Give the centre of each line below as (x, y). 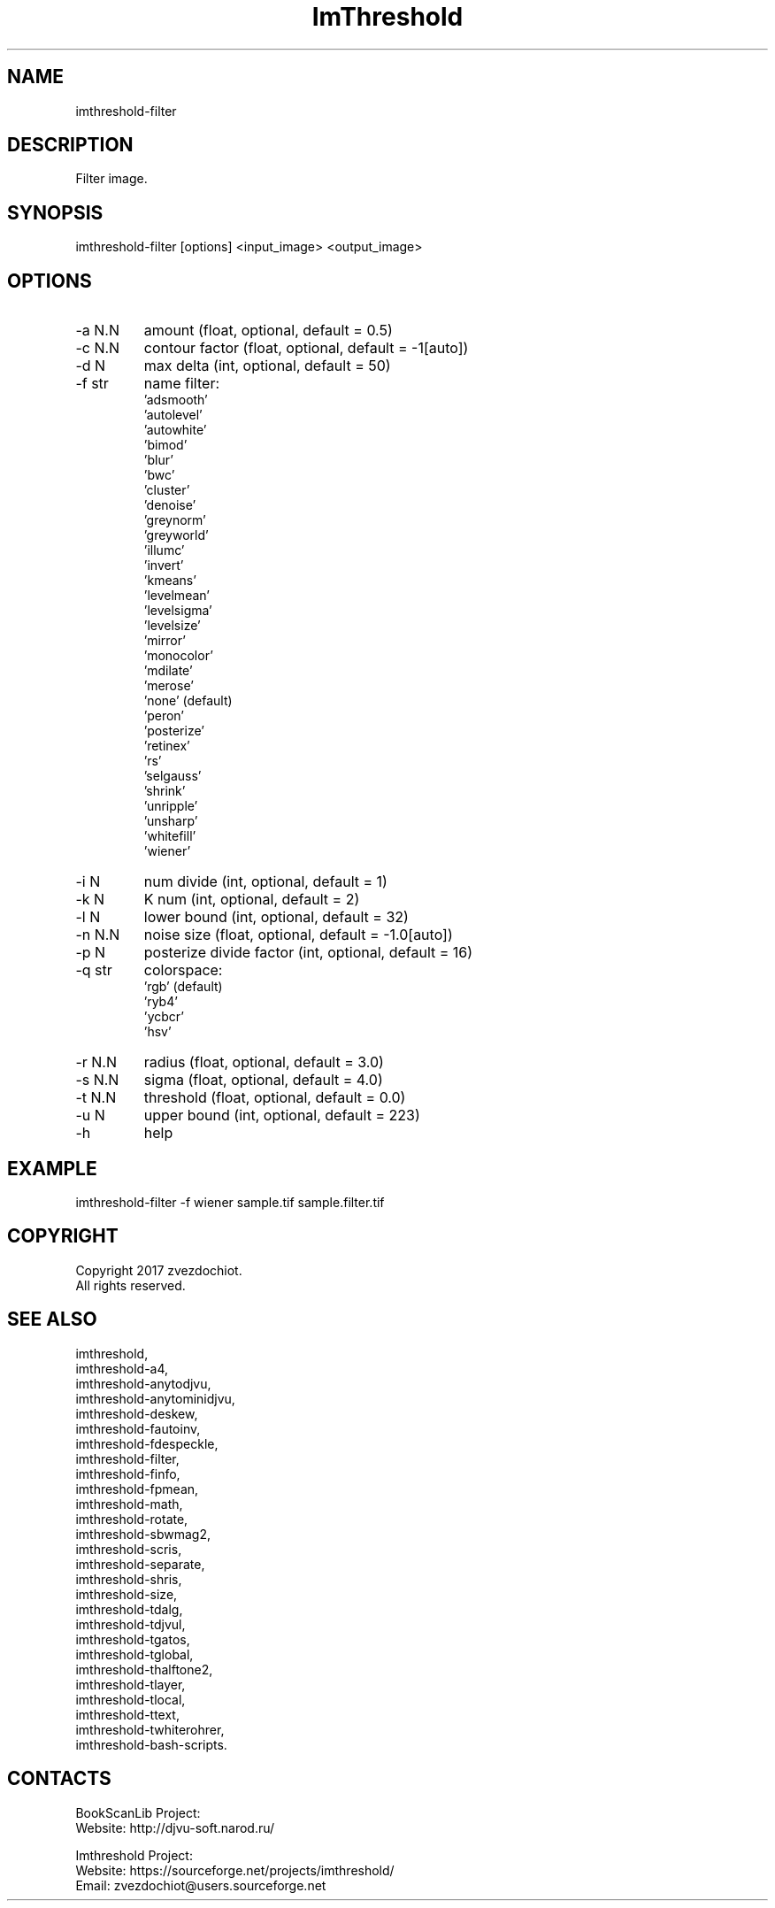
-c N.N (98, 348)
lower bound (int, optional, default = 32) (276, 917)
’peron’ (164, 716)
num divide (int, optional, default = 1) (265, 882)
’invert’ (164, 565)
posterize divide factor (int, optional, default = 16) (308, 953)
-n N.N (98, 935)
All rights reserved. (130, 1285)
